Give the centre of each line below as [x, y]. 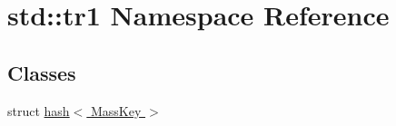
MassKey [116, 110]
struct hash [39, 110]
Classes [42, 72]
